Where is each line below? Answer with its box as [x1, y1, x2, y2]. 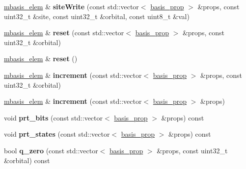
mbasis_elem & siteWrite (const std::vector [4, 1, 139, 11]
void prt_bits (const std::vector [4, 112, 103, 122]
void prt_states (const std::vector [4, 129, 110, 139]
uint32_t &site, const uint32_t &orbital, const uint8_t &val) [4, 11, 190, 21]
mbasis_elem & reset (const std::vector [4, 27, 124, 38]
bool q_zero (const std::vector [4, 145, 98, 155]
